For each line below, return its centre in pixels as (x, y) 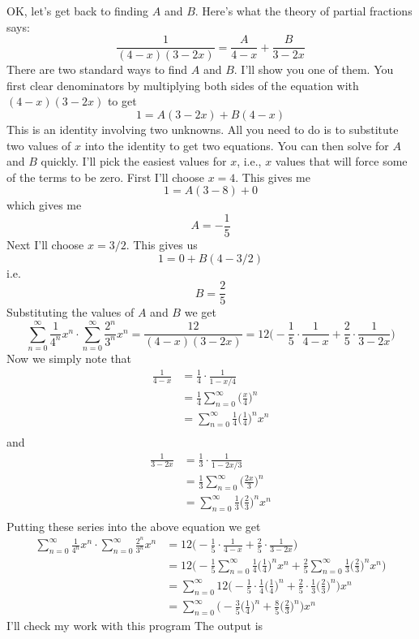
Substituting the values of (71, 312)
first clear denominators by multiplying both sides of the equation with (183, 85)
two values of (39, 145)
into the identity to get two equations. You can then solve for (237, 145)
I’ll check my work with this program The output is (135, 626)
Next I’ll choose (45, 245)
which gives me (44, 205)
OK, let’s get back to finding (78, 11)
